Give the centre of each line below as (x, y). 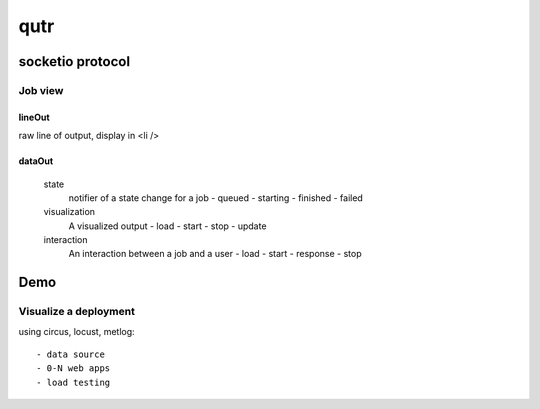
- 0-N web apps (73, 368)
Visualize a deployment (76, 312)
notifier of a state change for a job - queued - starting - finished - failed (216, 197)
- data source (70, 354)
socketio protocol (74, 61)
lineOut (34, 117)
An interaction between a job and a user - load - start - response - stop (215, 254)
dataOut (36, 161)
